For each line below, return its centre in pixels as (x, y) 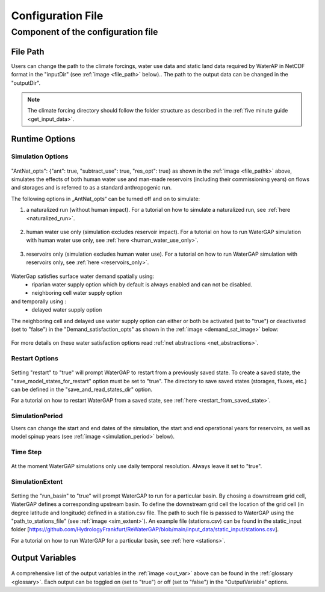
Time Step (26, 452)
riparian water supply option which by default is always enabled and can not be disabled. (142, 284)
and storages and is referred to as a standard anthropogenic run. (91, 188)
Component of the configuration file (85, 32)
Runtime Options (43, 139)
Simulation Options (40, 156)
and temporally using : (39, 301)
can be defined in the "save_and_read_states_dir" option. (82, 390)
